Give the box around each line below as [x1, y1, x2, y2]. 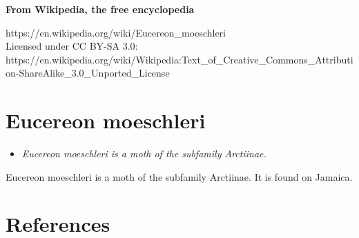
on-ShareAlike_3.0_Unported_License [6, 66, 170, 80]
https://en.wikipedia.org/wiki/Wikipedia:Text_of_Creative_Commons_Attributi [6, 52, 353, 66]
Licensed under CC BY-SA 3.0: [6, 39, 138, 53]
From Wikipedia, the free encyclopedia [6, 2, 195, 16]
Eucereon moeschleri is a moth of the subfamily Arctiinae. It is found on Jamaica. [6, 169, 353, 184]
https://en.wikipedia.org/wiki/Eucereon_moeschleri [6, 25, 226, 39]
